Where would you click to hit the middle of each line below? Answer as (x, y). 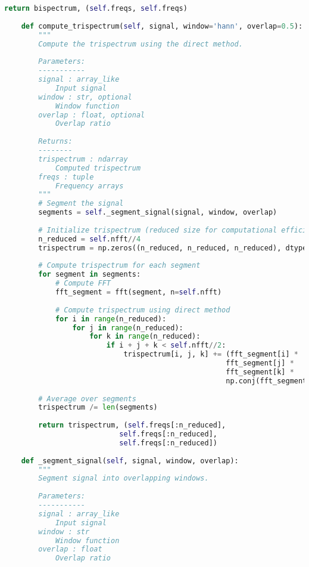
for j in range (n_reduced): (128, 328)
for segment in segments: (90, 275)
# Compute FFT (83, 283)
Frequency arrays (89, 186)
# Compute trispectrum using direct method (143, 310)
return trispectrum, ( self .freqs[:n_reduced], (132, 425)
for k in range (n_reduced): (145, 337)
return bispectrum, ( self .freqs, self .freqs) (96, 8)
